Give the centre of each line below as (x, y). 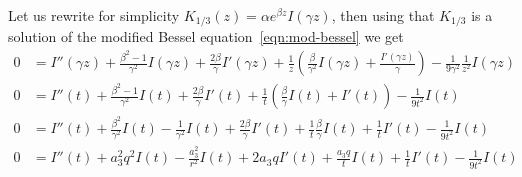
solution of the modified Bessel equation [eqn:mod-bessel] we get (206, 36)
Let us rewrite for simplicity (94, 15)
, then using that (383, 15)
